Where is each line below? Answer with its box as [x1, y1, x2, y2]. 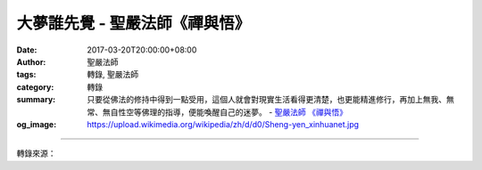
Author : [16, 56, 46, 67]
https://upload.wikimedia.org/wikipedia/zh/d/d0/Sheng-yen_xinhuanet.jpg [87, 118, 360, 129]
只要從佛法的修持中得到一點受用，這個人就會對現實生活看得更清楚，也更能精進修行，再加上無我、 [87, 94, 446, 105]
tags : [16, 69, 37, 80]
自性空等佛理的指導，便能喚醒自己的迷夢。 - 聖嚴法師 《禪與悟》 [110, 107, 348, 117]
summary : [16, 94, 56, 105]
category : [16, 81, 54, 93]
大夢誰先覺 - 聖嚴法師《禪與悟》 [16, 13, 251, 33]
